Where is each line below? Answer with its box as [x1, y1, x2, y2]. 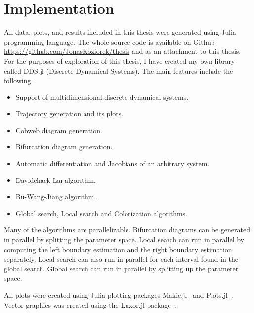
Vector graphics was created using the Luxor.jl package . [4, 299, 176, 310]
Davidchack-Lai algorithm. [15, 175, 96, 185]
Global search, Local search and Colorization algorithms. [15, 208, 187, 218]
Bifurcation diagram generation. [15, 141, 113, 152]
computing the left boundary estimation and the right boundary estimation [4, 244, 232, 254]
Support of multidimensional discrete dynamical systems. [15, 91, 189, 102]
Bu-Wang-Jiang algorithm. [15, 191, 96, 202]
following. [4, 75, 33, 86]
